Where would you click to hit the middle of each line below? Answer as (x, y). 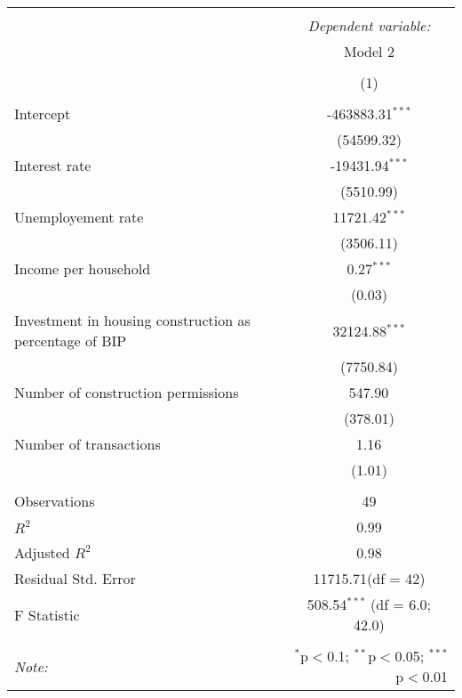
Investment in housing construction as (132, 320)
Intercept (43, 114)
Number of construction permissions (127, 392)
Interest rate (53, 165)
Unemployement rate (79, 217)
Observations (55, 501)
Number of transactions (88, 444)
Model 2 (369, 51)
